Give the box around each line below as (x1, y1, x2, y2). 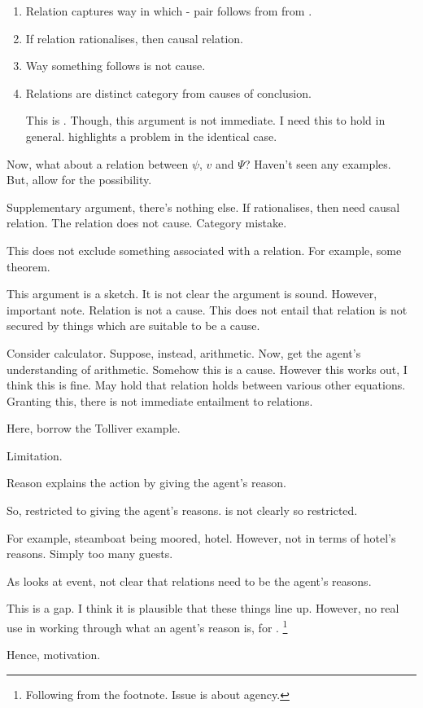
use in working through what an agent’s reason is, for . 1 (7, 617, 288, 635)
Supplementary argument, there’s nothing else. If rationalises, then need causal (7, 198, 400, 215)
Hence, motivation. (7, 646, 101, 663)
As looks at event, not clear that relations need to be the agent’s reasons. (7, 572, 372, 589)
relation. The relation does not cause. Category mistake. (7, 214, 287, 231)
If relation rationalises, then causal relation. (25, 29, 243, 46)
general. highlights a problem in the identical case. (25, 127, 277, 144)
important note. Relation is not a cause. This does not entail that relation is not (7, 301, 408, 318)
